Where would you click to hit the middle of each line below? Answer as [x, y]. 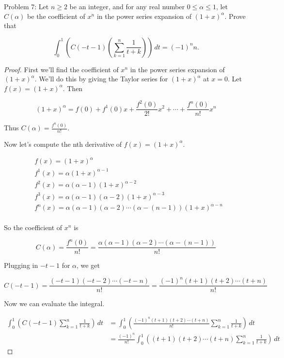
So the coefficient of [33, 227]
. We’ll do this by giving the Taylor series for [101, 79]
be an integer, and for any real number [127, 6]
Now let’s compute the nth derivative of [63, 144]
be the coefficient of [56, 16]
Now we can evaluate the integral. [54, 304]
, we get [88, 265]
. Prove [235, 16]
